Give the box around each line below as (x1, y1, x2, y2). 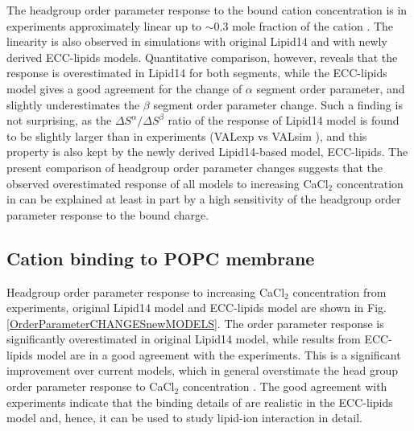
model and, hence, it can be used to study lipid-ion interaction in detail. (6, 409, 363, 426)
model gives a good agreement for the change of (6, 80, 242, 96)
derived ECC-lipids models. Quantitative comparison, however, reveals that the (6, 48, 398, 65)
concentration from (292, 283, 387, 300)
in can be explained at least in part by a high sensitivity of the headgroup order (6, 191, 401, 207)
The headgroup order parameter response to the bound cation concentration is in (6, 2, 408, 18)
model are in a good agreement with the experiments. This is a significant (36, 346, 401, 363)
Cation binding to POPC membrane (6, 245, 315, 270)
